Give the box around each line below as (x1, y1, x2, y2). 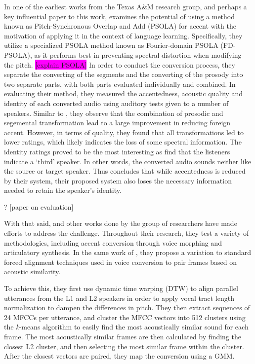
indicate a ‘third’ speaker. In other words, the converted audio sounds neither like (4, 156, 251, 166)
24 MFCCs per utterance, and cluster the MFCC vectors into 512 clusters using (4, 312, 246, 322)
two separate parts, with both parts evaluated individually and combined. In (4, 78, 236, 89)
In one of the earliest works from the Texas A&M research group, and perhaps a (4, 1, 247, 11)
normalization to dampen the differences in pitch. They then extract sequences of (4, 302, 250, 313)
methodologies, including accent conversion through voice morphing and (4, 237, 222, 248)
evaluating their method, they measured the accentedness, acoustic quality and (4, 88, 243, 99)
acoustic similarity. (4, 266, 61, 277)
